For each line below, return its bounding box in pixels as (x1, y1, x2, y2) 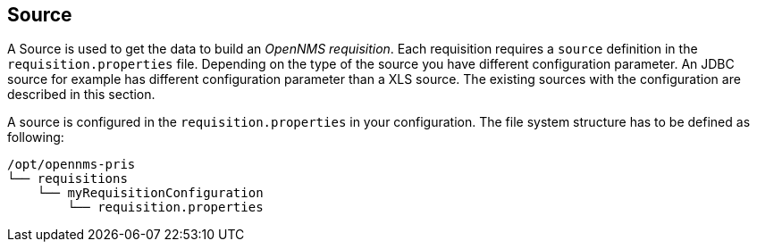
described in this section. (7, 87, 156, 103)
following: (7, 129, 64, 145)
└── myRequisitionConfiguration (37, 186, 264, 201)
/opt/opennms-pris (7, 157, 136, 172)
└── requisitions (7, 171, 128, 187)
